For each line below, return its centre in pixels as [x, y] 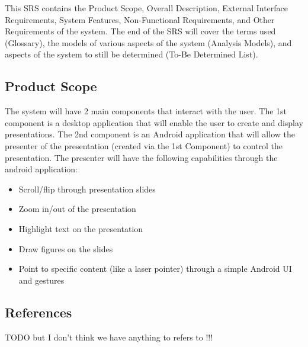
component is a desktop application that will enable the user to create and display [154, 122]
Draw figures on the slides [66, 248]
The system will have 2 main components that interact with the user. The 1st [146, 111]
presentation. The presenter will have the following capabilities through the [141, 157]
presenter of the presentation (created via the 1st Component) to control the [144, 145]
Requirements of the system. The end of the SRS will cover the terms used [140, 31]
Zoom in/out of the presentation [77, 209]
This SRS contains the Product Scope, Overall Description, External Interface [147, 8]
